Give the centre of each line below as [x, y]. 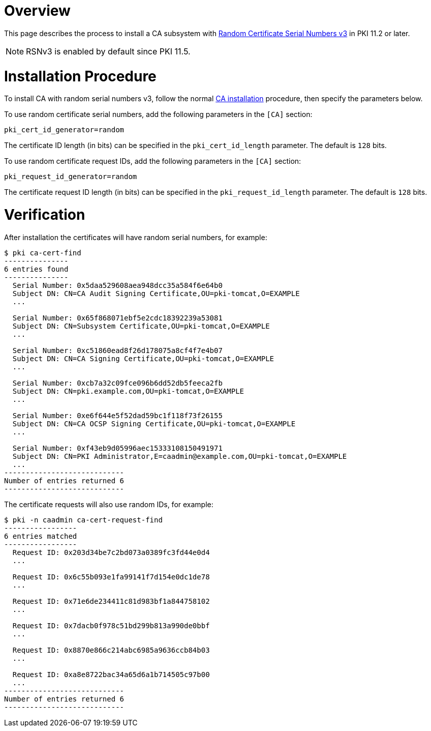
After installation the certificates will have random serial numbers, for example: [136, 237]
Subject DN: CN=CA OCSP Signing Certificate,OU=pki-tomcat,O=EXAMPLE [154, 423]
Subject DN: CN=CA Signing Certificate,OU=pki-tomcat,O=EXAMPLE [143, 358]
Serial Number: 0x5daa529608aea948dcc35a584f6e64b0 [117, 285]
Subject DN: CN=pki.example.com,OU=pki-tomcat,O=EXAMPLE [128, 391]
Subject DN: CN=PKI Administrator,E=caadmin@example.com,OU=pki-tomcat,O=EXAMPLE [180, 456]
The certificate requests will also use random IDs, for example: [109, 504]
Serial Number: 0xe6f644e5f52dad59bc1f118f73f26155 [117, 415]
